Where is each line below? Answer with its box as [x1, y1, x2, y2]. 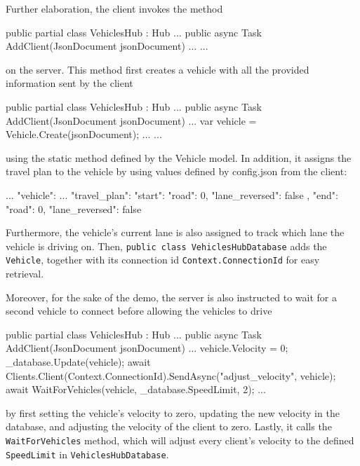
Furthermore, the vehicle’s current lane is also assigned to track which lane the [6, 225, 345, 240]
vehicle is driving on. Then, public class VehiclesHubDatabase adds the [6, 238, 327, 253]
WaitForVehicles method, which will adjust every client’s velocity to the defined [6, 432, 354, 447]
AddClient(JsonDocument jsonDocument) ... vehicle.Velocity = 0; [6, 341, 288, 355]
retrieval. [6, 266, 44, 281]
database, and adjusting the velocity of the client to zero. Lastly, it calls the [6, 419, 332, 434]
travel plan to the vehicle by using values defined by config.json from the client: [6, 164, 347, 179]
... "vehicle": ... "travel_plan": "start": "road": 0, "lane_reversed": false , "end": [6, 187, 338, 202]
